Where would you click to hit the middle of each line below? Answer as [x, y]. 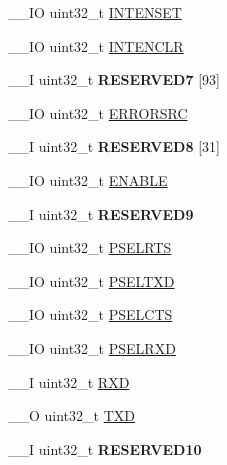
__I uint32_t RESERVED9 [101, 213]
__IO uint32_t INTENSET [95, 12]
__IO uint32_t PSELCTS [90, 314]
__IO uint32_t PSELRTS [90, 247]
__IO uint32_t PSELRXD [92, 347]
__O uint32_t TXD [71, 415]
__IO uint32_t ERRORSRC [98, 112]
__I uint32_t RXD [69, 381]
